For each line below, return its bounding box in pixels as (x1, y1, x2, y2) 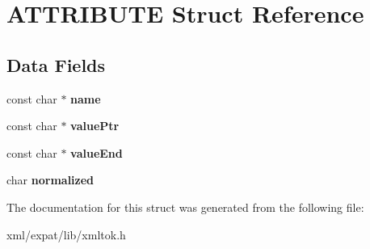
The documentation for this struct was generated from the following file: (6, 198, 364, 215)
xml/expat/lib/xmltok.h (6, 226, 126, 243)
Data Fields (6, 52, 106, 77)
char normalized (6, 171, 95, 188)
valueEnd (70, 144, 123, 161)
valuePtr (70, 117, 120, 134)
